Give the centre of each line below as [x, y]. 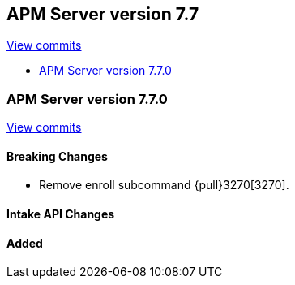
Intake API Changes [61, 214]
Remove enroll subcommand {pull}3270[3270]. [164, 185]
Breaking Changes [57, 156]
